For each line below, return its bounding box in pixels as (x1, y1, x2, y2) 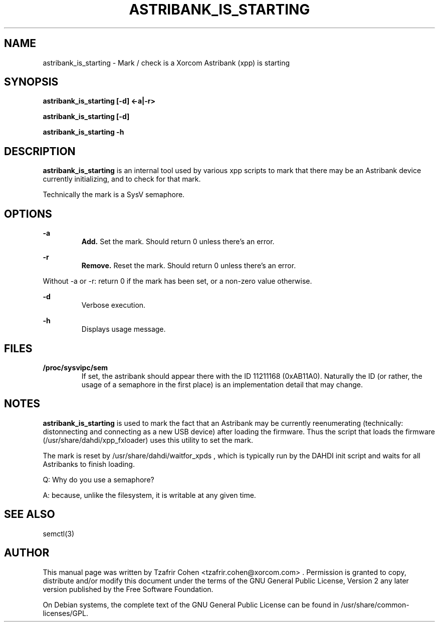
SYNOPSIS (4, 76, 59, 89)
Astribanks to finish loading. (43, 459, 135, 468)
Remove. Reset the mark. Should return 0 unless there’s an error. (81, 261, 296, 270)
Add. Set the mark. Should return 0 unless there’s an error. (81, 237, 275, 246)
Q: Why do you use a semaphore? (43, 475, 154, 484)
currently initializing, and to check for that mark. (43, 175, 201, 184)
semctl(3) (43, 529, 75, 538)
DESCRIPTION (4, 145, 76, 158)
